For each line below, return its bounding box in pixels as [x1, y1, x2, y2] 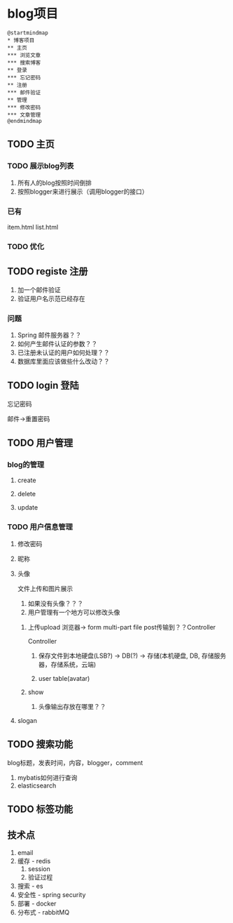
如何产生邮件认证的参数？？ [17, 339, 98, 347]
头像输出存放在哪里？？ [38, 702, 106, 710]
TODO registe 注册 [7, 265, 89, 277]
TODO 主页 [7, 138, 55, 150]
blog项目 [7, 6, 59, 22]
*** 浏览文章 [7, 51, 41, 59]
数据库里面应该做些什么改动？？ [17, 357, 110, 365]
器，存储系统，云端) [38, 660, 97, 668]
